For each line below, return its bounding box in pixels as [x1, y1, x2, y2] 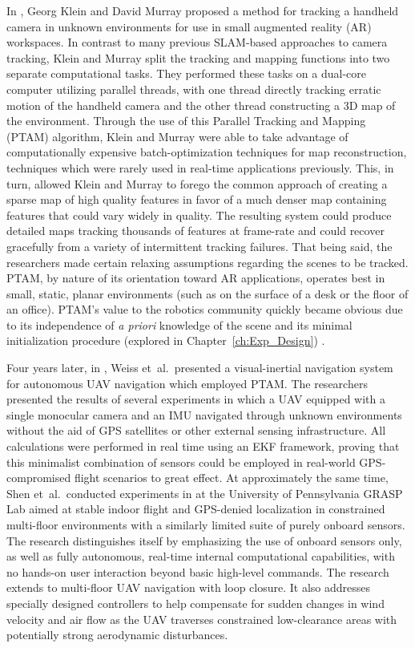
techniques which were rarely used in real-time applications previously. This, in [6, 159, 394, 176]
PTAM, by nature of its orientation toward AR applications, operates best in [6, 269, 385, 286]
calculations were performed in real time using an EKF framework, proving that [6, 438, 400, 455]
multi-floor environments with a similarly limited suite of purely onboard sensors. [6, 516, 405, 533]
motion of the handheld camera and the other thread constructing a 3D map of [6, 96, 396, 113]
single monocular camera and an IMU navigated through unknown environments [6, 406, 402, 423]
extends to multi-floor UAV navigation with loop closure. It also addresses [6, 579, 371, 596]
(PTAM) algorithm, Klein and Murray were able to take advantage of [6, 128, 349, 144]
